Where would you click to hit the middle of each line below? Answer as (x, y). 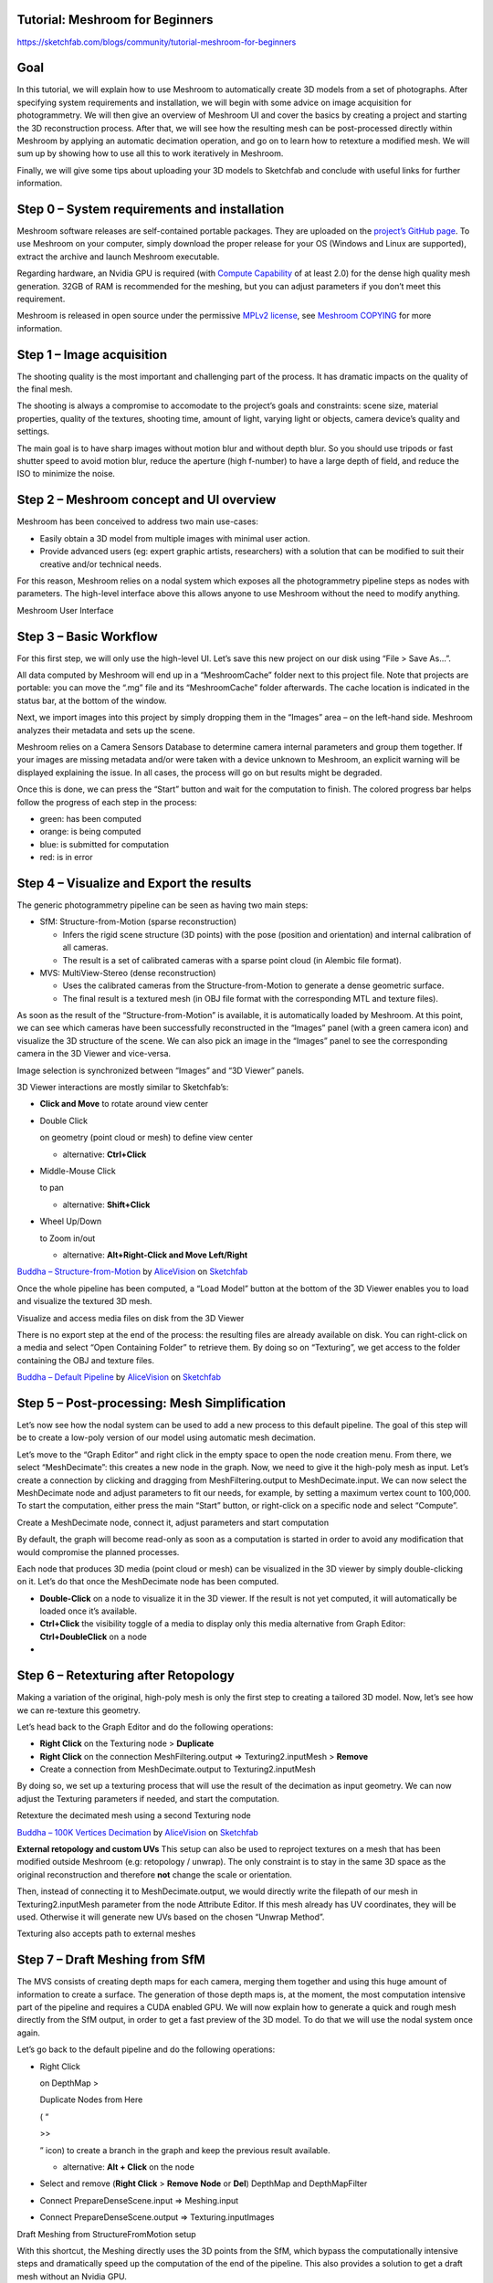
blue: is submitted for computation (104, 844)
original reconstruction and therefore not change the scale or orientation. (154, 1874)
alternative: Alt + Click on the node (129, 2167)
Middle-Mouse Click (78, 1171)
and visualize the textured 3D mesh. (84, 1301)
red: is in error (66, 857)
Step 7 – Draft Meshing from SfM (111, 1960)
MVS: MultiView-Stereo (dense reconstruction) (128, 973)
